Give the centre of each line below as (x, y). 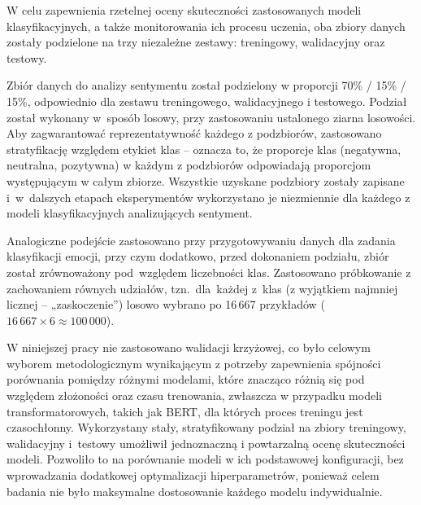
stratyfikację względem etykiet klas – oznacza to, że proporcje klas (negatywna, (204, 149)
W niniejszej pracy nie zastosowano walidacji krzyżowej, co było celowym (189, 347)
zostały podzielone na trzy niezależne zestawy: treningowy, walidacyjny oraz (196, 42)
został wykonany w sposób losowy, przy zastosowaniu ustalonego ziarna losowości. (211, 117)
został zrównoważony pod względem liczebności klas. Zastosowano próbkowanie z (209, 272)
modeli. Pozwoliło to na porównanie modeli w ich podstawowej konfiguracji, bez (205, 459)
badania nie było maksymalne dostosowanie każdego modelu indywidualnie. (195, 491)
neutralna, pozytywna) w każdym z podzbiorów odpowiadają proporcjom (189, 165)
